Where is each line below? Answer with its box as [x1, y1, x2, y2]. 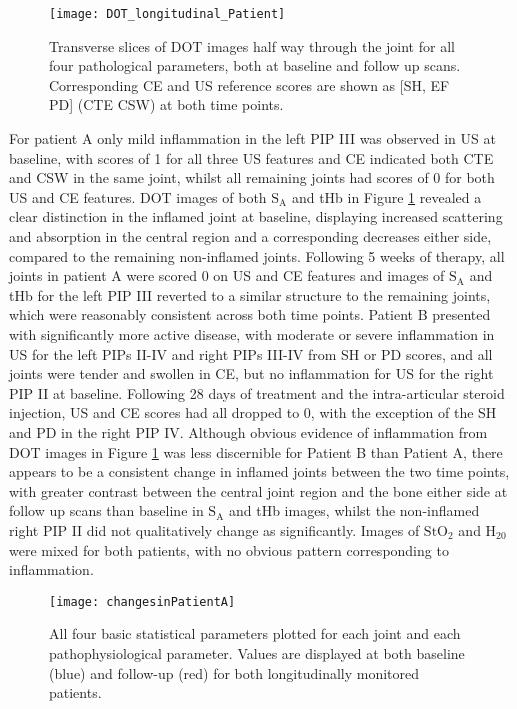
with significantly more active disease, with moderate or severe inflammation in [9, 323, 495, 344]
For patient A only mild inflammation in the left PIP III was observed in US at [9, 128, 496, 149]
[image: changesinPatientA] [49, 594, 236, 609]
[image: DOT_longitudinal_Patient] [49, 7, 286, 21]
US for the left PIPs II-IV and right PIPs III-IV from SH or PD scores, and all [9, 343, 493, 364]
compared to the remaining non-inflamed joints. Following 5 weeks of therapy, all [9, 245, 505, 266]
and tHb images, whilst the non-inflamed [228, 500, 480, 521]
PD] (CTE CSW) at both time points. [49, 94, 284, 115]
